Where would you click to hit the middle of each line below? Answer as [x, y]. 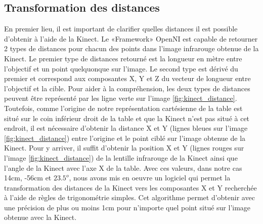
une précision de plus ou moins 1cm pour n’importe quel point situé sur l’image [127, 207]
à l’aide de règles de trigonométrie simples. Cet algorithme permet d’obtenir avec [129, 197]
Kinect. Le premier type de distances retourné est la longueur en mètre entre [123, 58]
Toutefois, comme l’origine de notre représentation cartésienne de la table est [123, 108]
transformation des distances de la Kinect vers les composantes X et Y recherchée [130, 187]
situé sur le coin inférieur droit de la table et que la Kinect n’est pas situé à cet [127, 118]
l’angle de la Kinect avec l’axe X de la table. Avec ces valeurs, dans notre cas [123, 167]
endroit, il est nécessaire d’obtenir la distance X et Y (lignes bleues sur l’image [126, 128]
